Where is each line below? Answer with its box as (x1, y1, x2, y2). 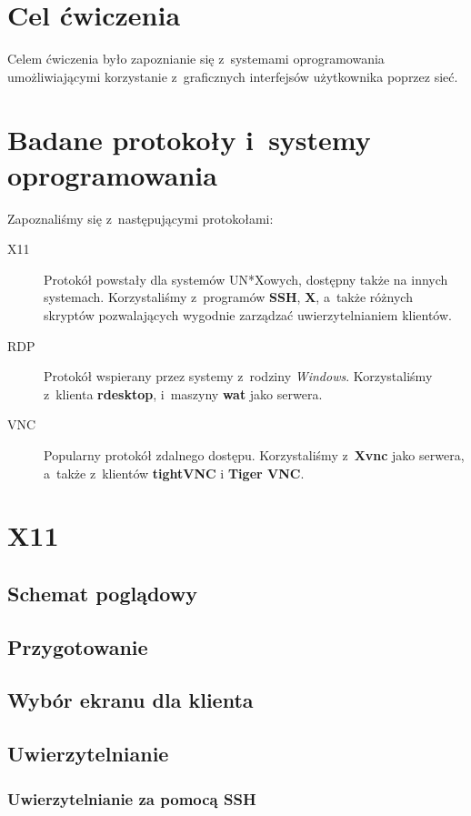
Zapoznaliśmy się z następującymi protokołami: (7, 208, 274, 227)
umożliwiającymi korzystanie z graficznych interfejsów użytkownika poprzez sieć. (7, 66, 458, 86)
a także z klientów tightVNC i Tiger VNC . (44, 463, 305, 482)
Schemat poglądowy (7, 579, 197, 607)
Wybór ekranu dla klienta (7, 686, 254, 714)
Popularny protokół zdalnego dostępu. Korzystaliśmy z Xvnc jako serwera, (44, 445, 465, 464)
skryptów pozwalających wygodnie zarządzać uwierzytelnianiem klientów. (44, 306, 452, 324)
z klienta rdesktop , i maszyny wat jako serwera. (44, 384, 323, 403)
